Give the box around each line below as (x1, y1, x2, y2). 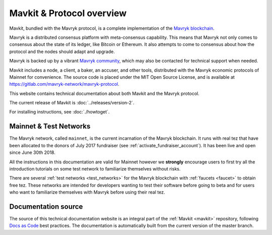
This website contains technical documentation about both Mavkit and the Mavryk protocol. (9, 90, 200, 96)
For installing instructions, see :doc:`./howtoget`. (9, 109, 110, 115)
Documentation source (9, 202, 83, 211)
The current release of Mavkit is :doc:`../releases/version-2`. (9, 100, 134, 106)
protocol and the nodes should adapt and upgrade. (9, 48, 115, 54)
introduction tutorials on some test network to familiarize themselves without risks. (9, 165, 181, 171)
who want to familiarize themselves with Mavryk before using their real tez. (9, 189, 165, 195)
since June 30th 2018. (9, 149, 55, 156)
